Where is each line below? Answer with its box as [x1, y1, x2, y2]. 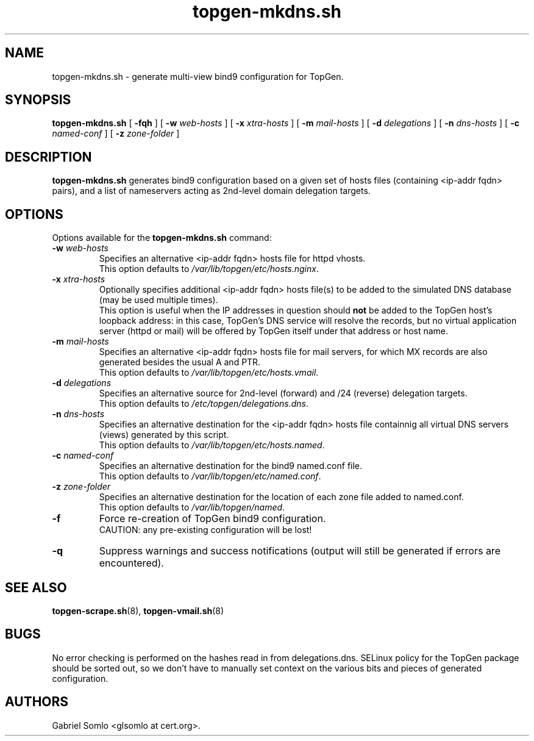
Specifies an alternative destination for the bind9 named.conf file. [99, 460, 363, 471]
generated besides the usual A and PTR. [99, 357, 261, 368]
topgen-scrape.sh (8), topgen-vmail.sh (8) [52, 605, 224, 616]
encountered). [99, 557, 164, 570]
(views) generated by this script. [99, 429, 229, 440]
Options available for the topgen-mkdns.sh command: [52, 232, 272, 243]
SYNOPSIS [5, 92, 71, 108]
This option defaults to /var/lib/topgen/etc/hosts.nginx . [99, 263, 319, 274]
